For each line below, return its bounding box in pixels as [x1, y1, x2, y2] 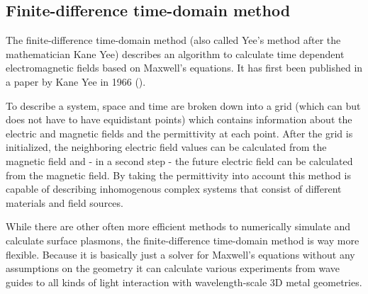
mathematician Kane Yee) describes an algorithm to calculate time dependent [6, 46, 345, 61]
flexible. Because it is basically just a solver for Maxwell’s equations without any [6, 247, 355, 261]
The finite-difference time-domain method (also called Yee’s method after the [6, 33, 341, 47]
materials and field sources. [6, 195, 123, 210]
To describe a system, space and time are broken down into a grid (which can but [6, 98, 361, 113]
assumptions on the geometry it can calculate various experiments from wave [6, 261, 340, 276]
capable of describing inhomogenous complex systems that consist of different [6, 181, 342, 196]
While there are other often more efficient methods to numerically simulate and [6, 219, 351, 234]
